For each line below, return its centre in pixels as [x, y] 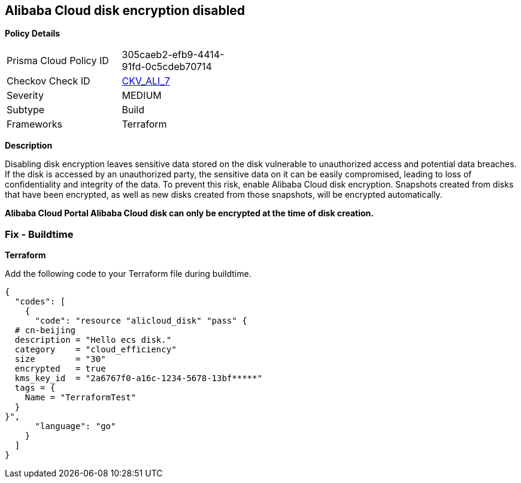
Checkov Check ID [49, 81]
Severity [25, 96]
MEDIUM [142, 96]
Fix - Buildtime [39, 234]
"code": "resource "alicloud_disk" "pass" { [141, 321]
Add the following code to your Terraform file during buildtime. [128, 274]
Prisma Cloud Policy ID [58, 61]
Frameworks [34, 124]
